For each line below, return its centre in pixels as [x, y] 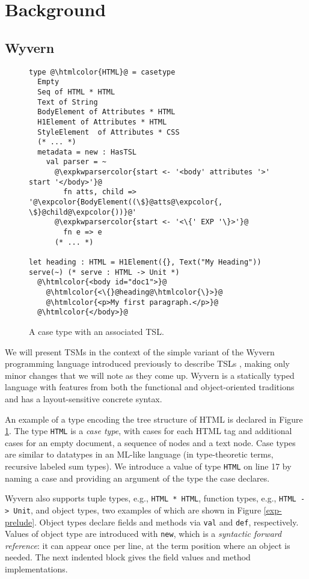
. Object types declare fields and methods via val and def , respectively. [167, 522]
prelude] [20, 522]
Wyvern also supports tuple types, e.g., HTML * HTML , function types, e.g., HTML [151, 498]
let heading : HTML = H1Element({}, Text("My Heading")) [145, 262]
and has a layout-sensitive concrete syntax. [84, 398]
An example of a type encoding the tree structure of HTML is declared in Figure [154, 419]
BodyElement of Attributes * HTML [106, 112]
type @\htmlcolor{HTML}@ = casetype [102, 72]
